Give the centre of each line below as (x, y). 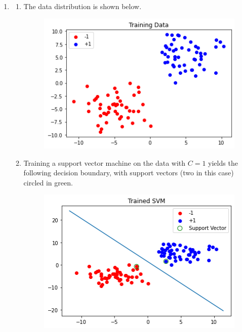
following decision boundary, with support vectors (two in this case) (129, 173)
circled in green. (48, 182)
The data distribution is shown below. (83, 6)
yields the (223, 162)
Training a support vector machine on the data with (105, 162)
